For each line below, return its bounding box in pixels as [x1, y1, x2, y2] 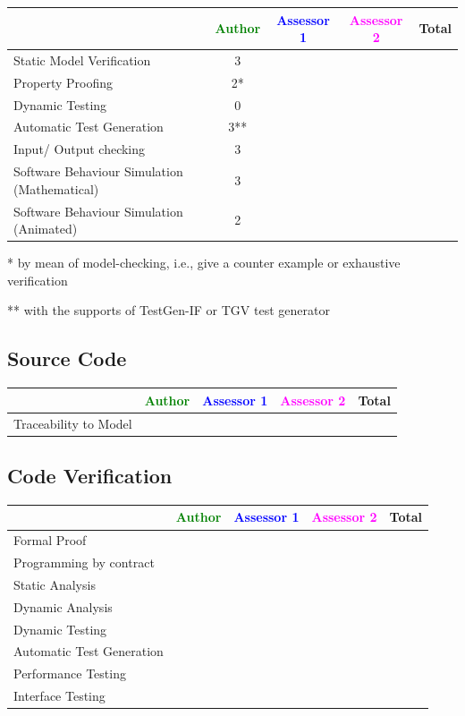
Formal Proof [13, 531, 87, 550]
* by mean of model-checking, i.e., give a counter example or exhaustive [7, 253, 401, 272]
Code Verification [7, 462, 173, 490]
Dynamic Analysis [13, 597, 113, 616]
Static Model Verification [13, 50, 151, 69]
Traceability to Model [13, 413, 132, 432]
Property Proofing [13, 72, 113, 91]
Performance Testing [13, 664, 126, 683]
